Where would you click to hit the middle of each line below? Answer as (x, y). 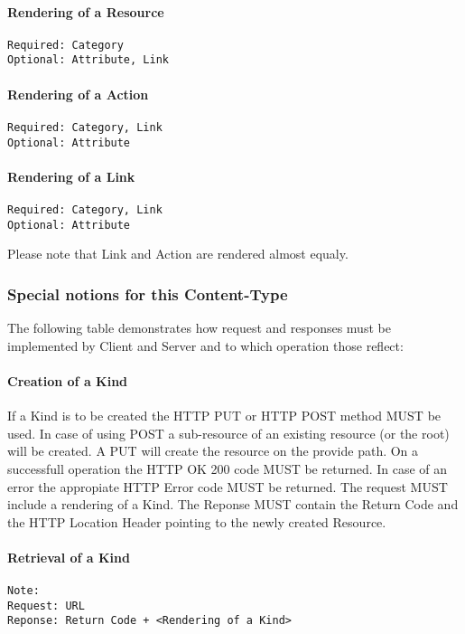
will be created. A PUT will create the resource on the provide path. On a (213, 451)
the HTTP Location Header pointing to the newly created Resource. (197, 521)
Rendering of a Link (71, 176)
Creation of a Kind (68, 380)
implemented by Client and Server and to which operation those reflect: (205, 345)
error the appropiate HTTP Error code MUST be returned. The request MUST (228, 486)
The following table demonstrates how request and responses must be (199, 328)
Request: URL (46, 606)
